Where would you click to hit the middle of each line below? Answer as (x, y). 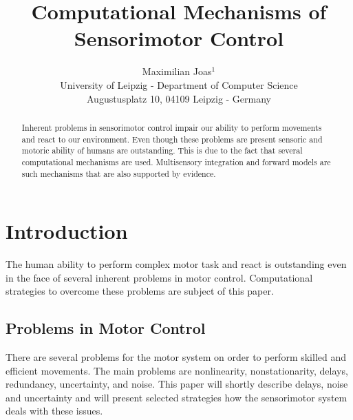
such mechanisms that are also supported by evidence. (119, 173)
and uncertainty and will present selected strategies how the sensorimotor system (176, 397)
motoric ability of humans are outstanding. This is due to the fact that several (162, 150)
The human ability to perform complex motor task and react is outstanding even (176, 264)
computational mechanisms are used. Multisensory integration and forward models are (176, 161)
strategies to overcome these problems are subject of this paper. (140, 291)
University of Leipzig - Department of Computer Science (179, 84)
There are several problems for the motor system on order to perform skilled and (176, 357)
